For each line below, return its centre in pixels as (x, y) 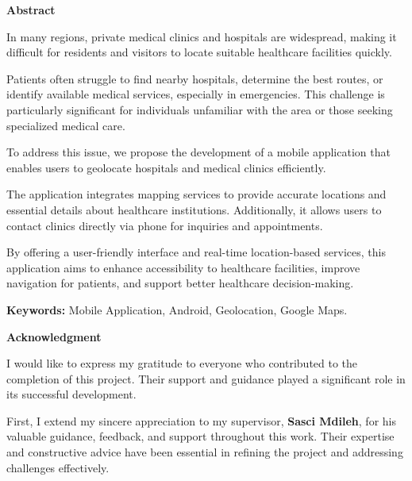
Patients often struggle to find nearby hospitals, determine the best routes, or (195, 78)
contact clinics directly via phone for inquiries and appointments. (165, 225)
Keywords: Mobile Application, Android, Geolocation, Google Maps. (177, 309)
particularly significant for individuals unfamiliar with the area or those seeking (200, 109)
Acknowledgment (54, 336)
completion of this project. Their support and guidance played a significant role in (206, 378)
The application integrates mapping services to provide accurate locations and (196, 194)
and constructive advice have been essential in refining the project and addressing (205, 452)
